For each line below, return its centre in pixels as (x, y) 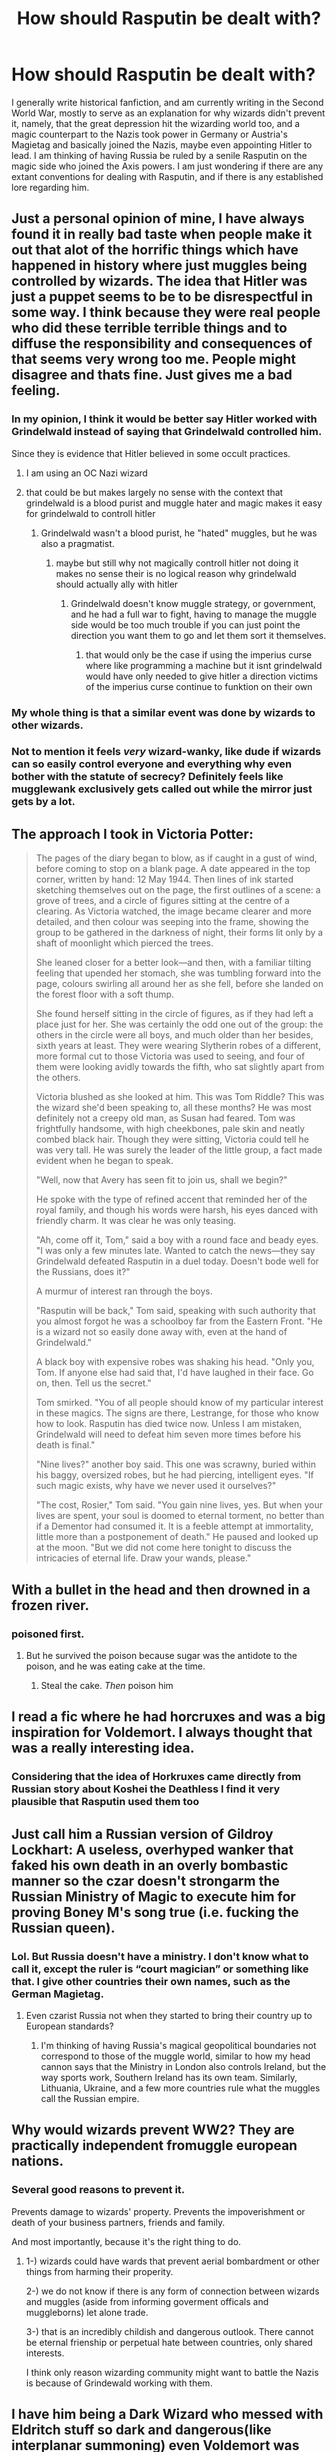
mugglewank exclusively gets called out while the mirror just (162, 789)
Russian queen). (63, 1927)
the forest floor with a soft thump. (105, 994)
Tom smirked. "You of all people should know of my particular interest (179, 1403)
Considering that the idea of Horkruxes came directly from (156, 1777)
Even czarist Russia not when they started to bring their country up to (169, 2015)
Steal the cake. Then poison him (107, 1685)
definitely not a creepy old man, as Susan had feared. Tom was (165, 1118)
